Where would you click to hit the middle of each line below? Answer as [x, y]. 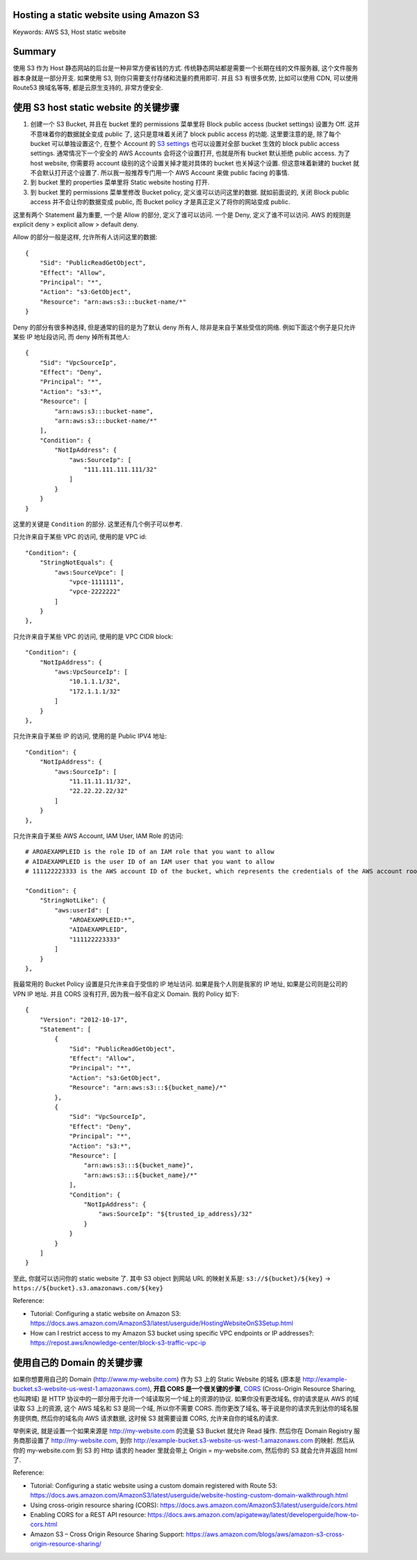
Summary [34, 52]
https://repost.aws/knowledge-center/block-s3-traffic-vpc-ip [118, 1343]
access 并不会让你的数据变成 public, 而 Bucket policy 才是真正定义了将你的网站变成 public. [160, 202]
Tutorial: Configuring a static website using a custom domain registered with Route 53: [154, 1485]
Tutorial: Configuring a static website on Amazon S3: [106, 1313]
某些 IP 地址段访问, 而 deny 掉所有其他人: [72, 336]
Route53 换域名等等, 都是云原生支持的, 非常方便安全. [88, 88]
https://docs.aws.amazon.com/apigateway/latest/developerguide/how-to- [253, 1515]
